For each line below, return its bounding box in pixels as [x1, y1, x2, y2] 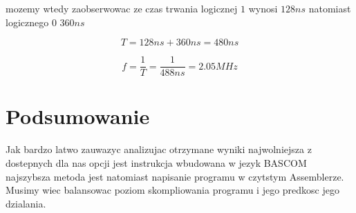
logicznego [6, 14, 49, 29]
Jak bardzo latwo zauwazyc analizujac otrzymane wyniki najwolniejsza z [6, 142, 312, 156]
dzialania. [6, 196, 46, 210]
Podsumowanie [6, 102, 150, 130]
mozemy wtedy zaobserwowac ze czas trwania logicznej [6, 1, 238, 15]
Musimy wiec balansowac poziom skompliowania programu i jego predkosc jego [6, 183, 339, 197]
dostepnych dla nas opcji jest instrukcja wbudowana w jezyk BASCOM [6, 155, 307, 170]
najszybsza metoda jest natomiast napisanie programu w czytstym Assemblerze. [6, 169, 344, 183]
